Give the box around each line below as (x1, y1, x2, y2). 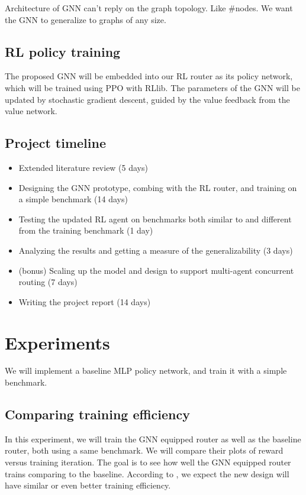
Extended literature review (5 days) (18, 161, 148, 173)
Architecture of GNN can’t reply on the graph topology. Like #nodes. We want (5, 2, 293, 14)
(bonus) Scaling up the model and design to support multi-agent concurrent (18, 264, 294, 276)
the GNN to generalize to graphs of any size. (5, 13, 166, 25)
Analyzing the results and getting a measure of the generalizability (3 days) (18, 244, 293, 256)
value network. (5, 105, 57, 117)
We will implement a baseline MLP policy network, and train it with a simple (5, 364, 287, 377)
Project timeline (5, 134, 106, 152)
